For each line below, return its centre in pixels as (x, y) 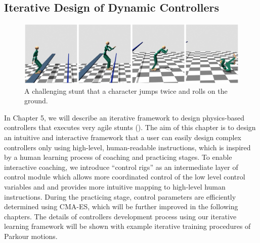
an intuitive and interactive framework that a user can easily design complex (123, 137)
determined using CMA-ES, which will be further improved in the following (121, 206)
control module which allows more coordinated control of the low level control (125, 177)
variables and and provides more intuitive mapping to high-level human (115, 186)
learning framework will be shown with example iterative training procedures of (127, 226)
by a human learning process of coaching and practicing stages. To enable (118, 157)
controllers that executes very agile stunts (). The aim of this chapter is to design (130, 127)
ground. (36, 101)
